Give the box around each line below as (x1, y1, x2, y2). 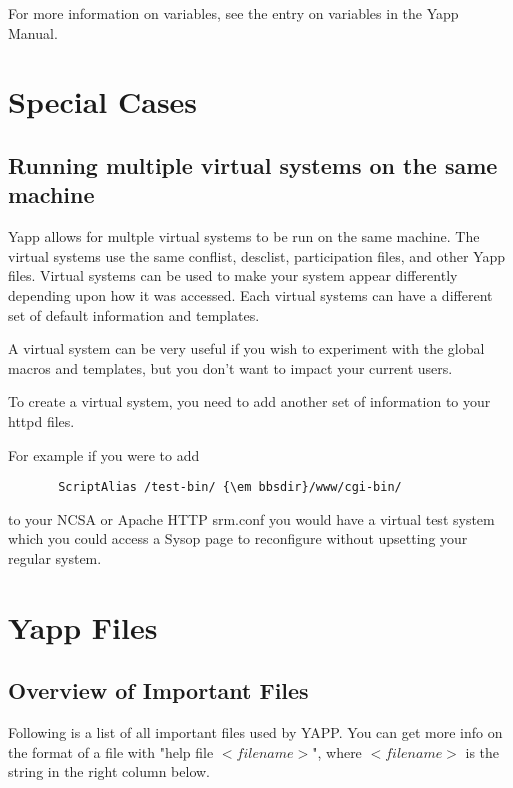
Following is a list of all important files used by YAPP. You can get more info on (8, 722, 503, 743)
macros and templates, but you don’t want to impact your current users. (8, 357, 453, 378)
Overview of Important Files (8, 675, 309, 706)
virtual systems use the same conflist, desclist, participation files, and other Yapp (8, 245, 506, 266)
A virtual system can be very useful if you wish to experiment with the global (8, 338, 485, 359)
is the (465, 741, 500, 762)
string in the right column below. (8, 761, 211, 782)
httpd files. (8, 410, 75, 431)
